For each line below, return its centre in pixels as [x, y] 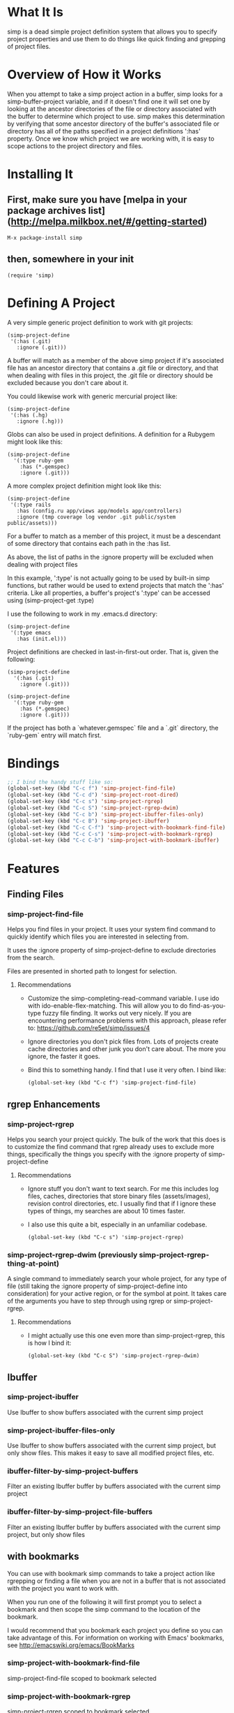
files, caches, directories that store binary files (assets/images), [119, 1196]
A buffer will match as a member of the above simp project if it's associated [116, 360]
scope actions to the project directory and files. [75, 146]
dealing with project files [42, 564]
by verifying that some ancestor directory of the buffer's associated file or [114, 124]
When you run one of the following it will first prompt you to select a [104, 1602]
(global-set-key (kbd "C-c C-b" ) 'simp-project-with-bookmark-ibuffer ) [113, 840]
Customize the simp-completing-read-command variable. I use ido [123, 998]
